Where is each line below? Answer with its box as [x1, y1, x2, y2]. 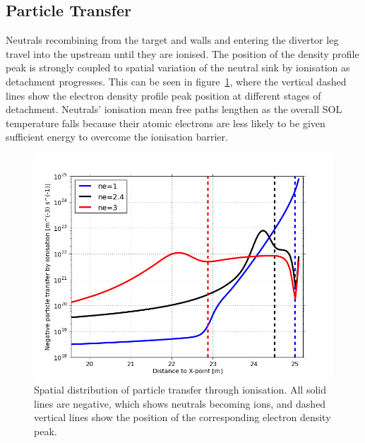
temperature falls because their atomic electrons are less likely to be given [6, 115, 325, 130]
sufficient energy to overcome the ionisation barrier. [6, 129, 228, 144]
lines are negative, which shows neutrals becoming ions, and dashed [34, 396, 326, 410]
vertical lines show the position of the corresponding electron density [34, 410, 331, 425]
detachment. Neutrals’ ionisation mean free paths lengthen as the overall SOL [6, 102, 342, 117]
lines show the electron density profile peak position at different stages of [6, 88, 321, 102]
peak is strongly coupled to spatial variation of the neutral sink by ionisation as [6, 60, 350, 75]
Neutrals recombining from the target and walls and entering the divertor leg [6, 33, 339, 47]
